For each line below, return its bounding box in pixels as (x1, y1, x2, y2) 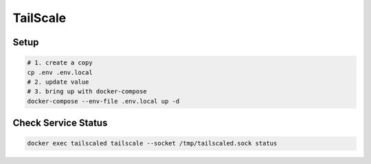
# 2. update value (27, 78, 89, 86)
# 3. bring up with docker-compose (27, 88, 147, 95)
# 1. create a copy (27, 59, 93, 67)
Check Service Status (12, 117, 108, 129)
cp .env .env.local (27, 69, 93, 76)
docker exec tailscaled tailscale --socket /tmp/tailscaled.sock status (27, 139, 278, 148)
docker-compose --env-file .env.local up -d (27, 97, 180, 105)
